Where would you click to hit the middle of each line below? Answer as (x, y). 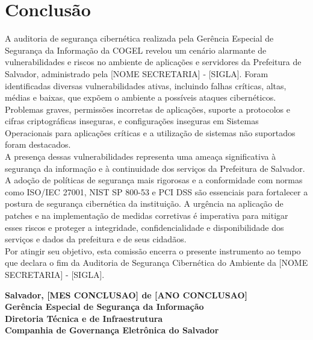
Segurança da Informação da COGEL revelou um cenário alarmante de (136, 50)
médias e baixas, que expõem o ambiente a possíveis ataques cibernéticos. (141, 97)
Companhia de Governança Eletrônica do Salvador (112, 330)
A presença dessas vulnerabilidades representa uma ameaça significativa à (141, 156)
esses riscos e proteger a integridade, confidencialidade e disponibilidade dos (144, 227)
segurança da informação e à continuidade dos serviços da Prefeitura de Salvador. (155, 168)
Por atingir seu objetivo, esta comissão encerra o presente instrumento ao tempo (153, 250)
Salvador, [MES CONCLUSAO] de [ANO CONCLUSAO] (126, 294)
